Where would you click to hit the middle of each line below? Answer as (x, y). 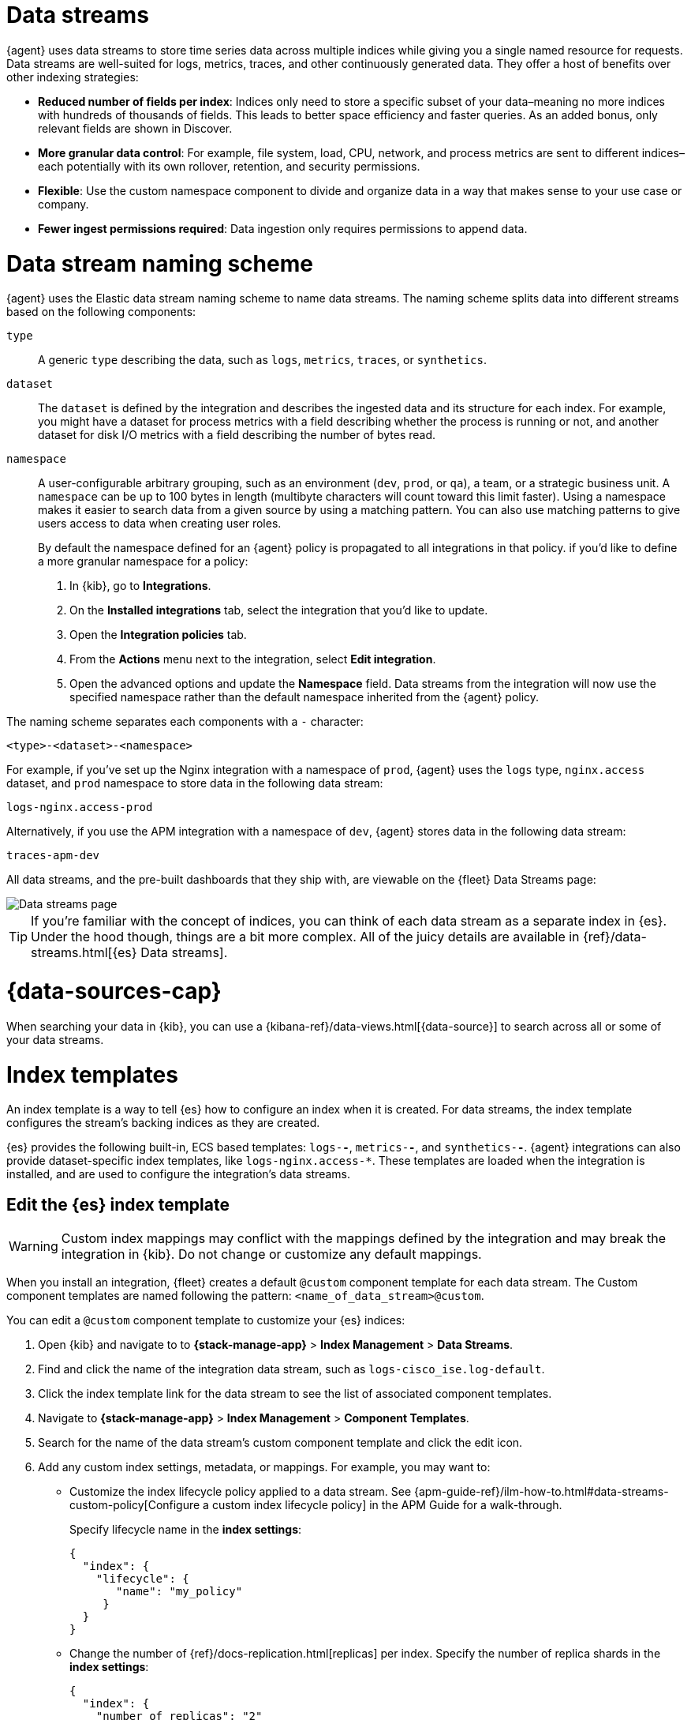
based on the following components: (101, 312)
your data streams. (55, 1039)
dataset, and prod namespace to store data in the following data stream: (195, 783)
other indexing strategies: (73, 77)
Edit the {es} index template (118, 1204)
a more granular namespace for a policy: (143, 561)
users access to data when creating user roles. (160, 524)
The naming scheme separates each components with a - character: (185, 722)
